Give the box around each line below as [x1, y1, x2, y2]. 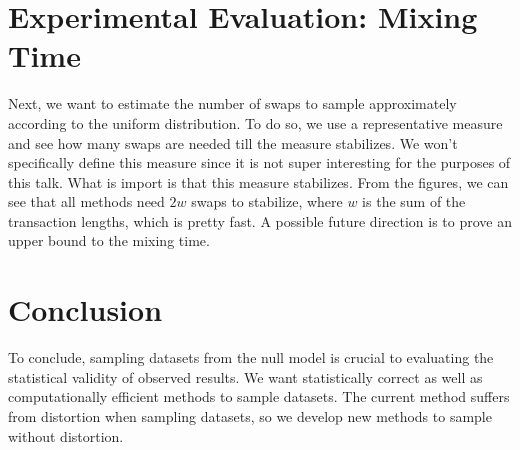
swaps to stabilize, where [191, 191, 343, 212]
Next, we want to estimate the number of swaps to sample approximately [8, 93, 457, 114]
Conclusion [8, 289, 163, 330]
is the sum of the [362, 191, 466, 212]
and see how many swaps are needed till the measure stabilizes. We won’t [8, 132, 458, 153]
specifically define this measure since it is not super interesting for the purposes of [8, 152, 511, 173]
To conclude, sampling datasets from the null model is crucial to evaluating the [8, 347, 494, 368]
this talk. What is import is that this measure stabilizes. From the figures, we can [8, 171, 509, 192]
